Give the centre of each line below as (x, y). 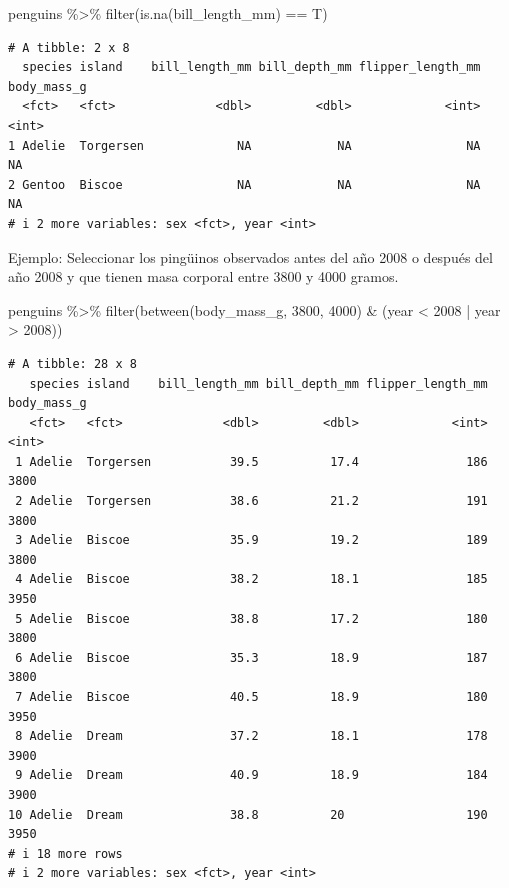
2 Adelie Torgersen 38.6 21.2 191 (251, 501)
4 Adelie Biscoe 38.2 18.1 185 (251, 579)
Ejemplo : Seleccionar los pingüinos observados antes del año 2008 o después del (250, 256)
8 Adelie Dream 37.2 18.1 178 (251, 736)
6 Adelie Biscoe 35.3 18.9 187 (251, 657)
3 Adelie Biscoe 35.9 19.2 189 (251, 540)
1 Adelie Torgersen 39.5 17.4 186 (251, 461)
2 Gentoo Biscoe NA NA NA (244, 184)
